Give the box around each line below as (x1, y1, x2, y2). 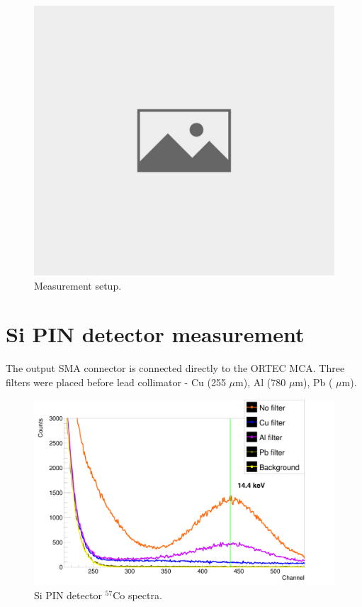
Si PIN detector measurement (6, 319, 305, 349)
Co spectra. (113, 588, 162, 603)
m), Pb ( (295, 375, 333, 390)
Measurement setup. (34, 278, 122, 292)
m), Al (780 (235, 375, 286, 390)
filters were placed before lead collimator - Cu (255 (6, 375, 226, 390)
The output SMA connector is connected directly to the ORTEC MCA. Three (6, 361, 345, 376)
